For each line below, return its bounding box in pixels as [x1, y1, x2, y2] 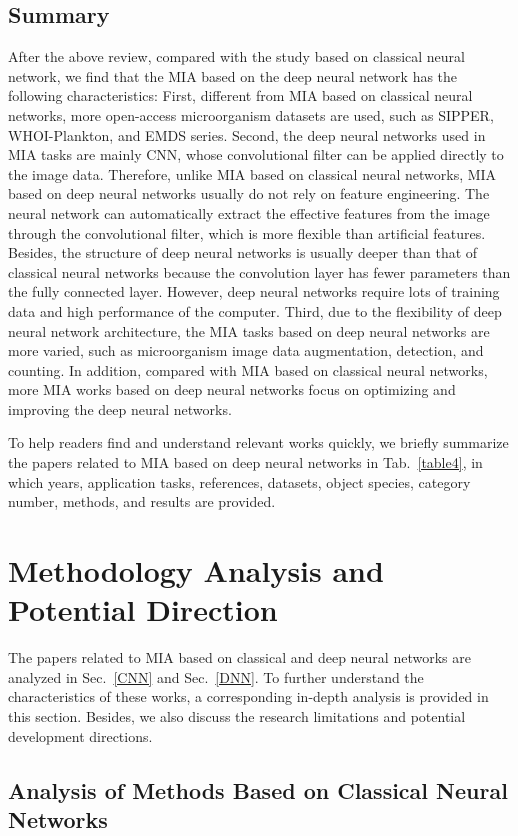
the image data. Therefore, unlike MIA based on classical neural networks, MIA [8, 163, 497, 184]
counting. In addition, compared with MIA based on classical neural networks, [8, 359, 488, 380]
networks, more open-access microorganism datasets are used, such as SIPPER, [8, 104, 494, 125]
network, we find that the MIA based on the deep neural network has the [8, 65, 458, 86]
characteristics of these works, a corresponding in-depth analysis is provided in [8, 686, 489, 707]
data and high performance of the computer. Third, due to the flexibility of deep [8, 300, 502, 321]
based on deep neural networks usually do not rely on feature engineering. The [8, 183, 490, 204]
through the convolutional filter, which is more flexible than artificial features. [8, 222, 486, 243]
